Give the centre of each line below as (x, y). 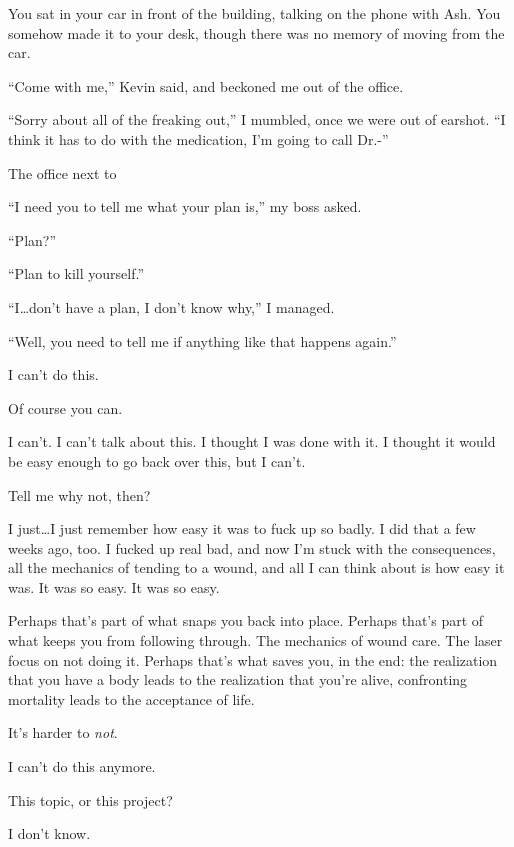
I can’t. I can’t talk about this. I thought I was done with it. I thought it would (252, 441)
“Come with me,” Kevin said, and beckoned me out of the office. (206, 85)
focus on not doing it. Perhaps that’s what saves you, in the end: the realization (253, 659)
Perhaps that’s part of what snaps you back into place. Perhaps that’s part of (246, 620)
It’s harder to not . (63, 732)
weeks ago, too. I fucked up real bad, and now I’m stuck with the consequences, (252, 547)
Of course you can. (65, 407)
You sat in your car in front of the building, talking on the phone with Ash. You (254, 13)
